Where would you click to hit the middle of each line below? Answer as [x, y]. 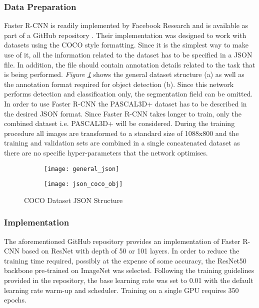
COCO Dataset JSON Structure [73, 200]
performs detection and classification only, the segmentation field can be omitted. [128, 94]
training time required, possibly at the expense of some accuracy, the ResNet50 [125, 260]
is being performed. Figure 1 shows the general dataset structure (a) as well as [124, 74]
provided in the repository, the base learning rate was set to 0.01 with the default [129, 280]
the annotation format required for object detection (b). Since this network [119, 84]
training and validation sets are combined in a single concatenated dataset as [122, 143]
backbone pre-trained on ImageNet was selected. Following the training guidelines [129, 270]
